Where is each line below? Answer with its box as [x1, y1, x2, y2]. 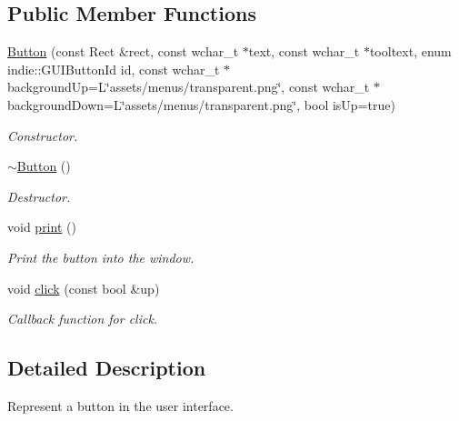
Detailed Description [7, 354, 206, 382]
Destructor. [7, 186, 71, 205]
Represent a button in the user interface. [7, 396, 234, 415]
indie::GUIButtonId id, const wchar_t [7, 59, 220, 78]
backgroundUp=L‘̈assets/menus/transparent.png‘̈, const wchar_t [7, 77, 370, 96]
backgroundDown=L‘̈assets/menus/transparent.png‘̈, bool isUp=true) [7, 95, 395, 114]
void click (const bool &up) [7, 278, 160, 297]
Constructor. [7, 125, 78, 145]
